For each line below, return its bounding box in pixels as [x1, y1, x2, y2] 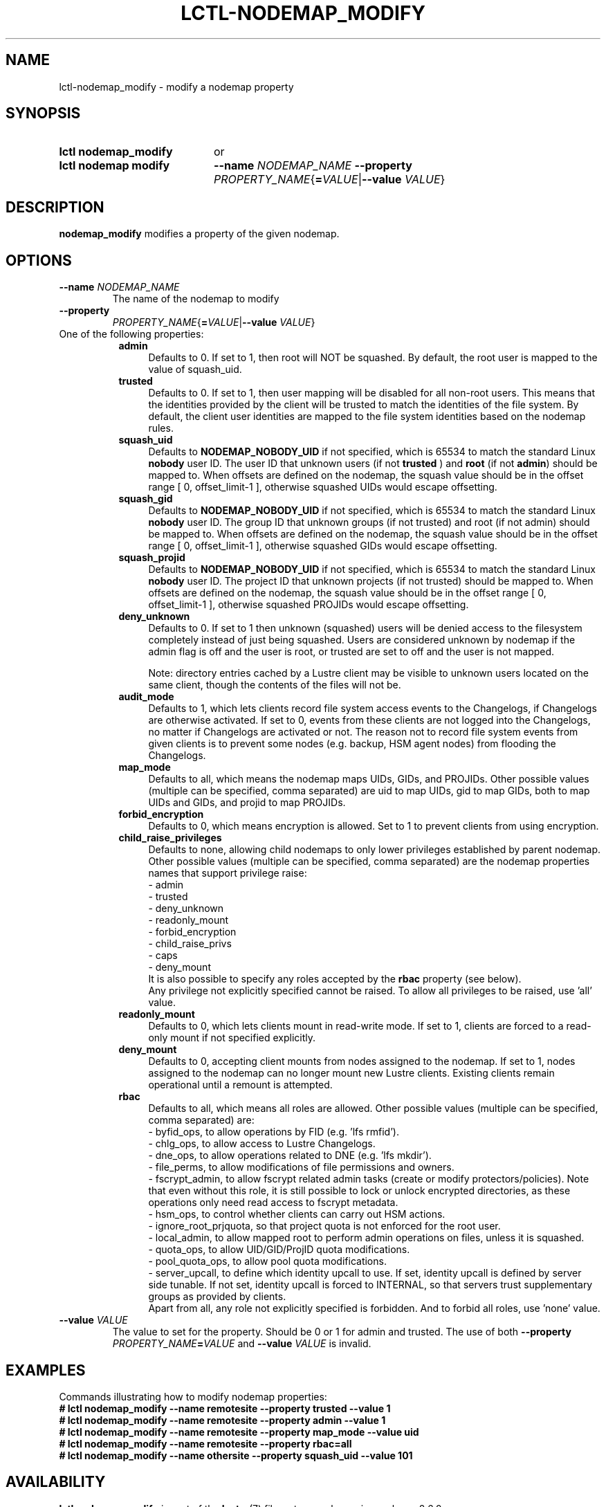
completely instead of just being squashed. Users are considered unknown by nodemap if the [148, 634, 576, 646]
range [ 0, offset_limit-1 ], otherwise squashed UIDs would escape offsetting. [148, 481, 497, 493]
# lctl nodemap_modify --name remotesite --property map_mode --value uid [59, 1425, 419, 1438]
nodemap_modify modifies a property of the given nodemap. [59, 228, 340, 240]
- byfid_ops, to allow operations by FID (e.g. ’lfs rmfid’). [148, 1126, 399, 1138]
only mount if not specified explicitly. [148, 1032, 316, 1044]
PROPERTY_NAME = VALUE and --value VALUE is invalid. [112, 1337, 371, 1350]
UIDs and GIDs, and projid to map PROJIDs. [148, 796, 346, 809]
